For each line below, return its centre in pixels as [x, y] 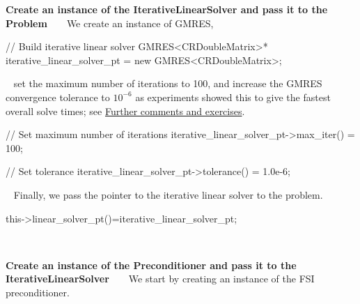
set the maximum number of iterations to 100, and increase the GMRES [168, 83]
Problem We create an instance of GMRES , [110, 23]
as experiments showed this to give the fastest [233, 97]
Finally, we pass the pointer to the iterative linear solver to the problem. [168, 194]
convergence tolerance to [58, 97]
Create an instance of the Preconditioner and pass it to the [151, 265]
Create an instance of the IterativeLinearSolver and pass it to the [167, 9]
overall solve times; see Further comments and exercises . [125, 111]
